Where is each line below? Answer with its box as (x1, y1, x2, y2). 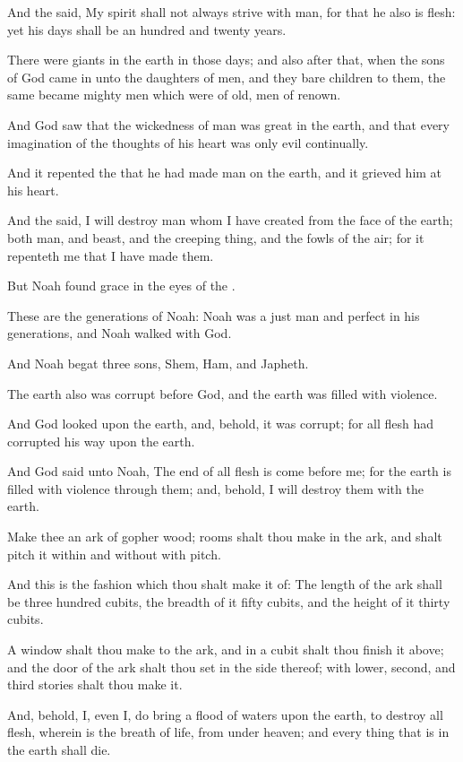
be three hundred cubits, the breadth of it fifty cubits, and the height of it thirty (7, 592, 450, 610)
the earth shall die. (7, 740, 111, 758)
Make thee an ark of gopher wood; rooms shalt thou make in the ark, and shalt (7, 527, 442, 546)
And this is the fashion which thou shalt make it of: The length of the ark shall (7, 575, 442, 593)
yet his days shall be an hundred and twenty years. (7, 20, 287, 39)
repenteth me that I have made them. (7, 246, 214, 264)
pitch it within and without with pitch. (7, 544, 221, 563)
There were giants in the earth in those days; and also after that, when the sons (7, 50, 445, 69)
